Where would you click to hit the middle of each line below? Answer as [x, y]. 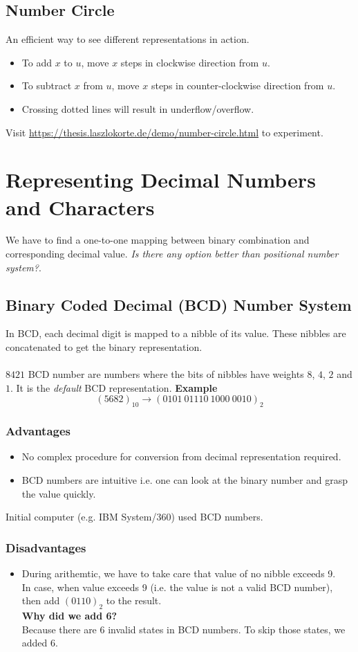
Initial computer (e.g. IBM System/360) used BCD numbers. [134, 517]
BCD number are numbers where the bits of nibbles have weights [166, 374]
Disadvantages [46, 547]
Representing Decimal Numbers [161, 180]
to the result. [134, 600]
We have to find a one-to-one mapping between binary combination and [158, 240]
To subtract [47, 85]
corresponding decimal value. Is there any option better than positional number [172, 254]
